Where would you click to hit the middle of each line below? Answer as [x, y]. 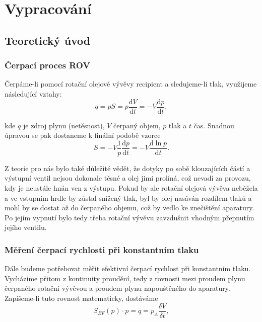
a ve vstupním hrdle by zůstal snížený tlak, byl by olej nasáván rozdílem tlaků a [128, 197]
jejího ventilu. [26, 227]
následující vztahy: [33, 93]
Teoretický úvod [48, 40]
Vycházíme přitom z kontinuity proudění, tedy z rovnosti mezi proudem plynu [125, 278]
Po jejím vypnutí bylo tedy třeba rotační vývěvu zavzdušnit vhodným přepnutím [129, 217]
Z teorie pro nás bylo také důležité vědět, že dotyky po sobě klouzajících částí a [127, 168]
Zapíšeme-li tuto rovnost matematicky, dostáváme [81, 298]
